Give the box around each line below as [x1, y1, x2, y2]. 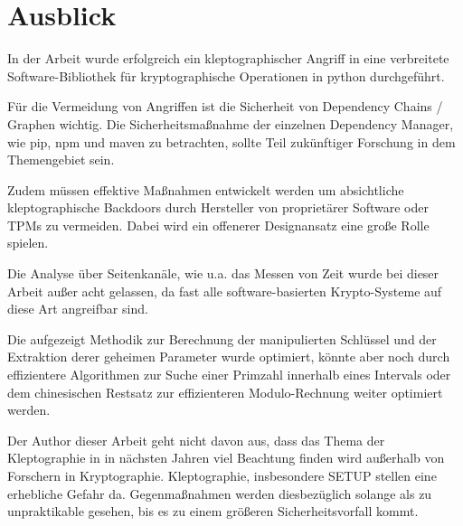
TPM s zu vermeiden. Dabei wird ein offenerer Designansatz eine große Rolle [7, 215, 430, 234]
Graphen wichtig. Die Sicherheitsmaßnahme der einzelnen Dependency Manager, [7, 114, 454, 133]
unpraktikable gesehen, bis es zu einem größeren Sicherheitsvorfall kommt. [7, 502, 419, 521]
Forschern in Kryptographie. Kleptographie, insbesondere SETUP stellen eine [7, 466, 437, 484]
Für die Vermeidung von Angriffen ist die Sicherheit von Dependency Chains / [7, 97, 443, 116]
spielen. [7, 233, 49, 252]
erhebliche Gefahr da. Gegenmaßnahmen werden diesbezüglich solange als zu [7, 484, 432, 503]
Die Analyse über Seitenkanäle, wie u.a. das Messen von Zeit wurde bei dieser [7, 264, 439, 283]
